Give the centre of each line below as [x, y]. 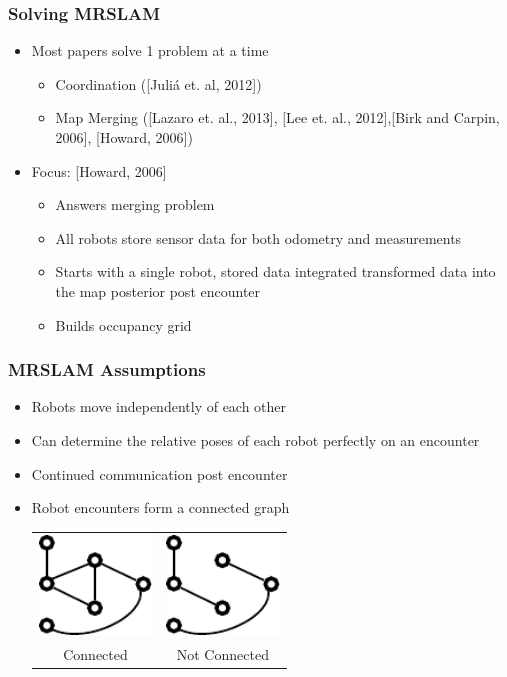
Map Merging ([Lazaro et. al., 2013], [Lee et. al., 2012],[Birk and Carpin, [277, 117]
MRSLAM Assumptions [107, 369]
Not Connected [222, 654]
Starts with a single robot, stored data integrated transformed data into [275, 271]
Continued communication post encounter [159, 473]
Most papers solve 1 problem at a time [150, 50]
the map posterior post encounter [158, 290]
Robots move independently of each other [159, 406]
